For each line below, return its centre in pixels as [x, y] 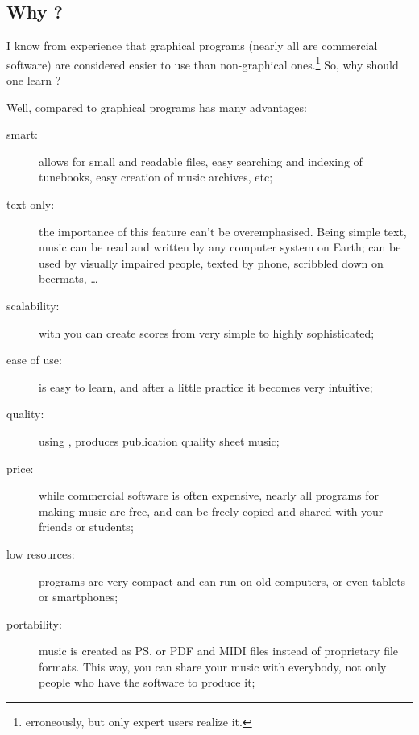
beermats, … [68, 278]
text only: [31, 204]
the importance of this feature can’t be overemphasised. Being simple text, [223, 231]
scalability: [33, 305]
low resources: [41, 553]
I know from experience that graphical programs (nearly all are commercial [192, 46]
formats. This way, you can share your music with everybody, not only [213, 666]
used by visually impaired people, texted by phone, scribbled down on [211, 262]
